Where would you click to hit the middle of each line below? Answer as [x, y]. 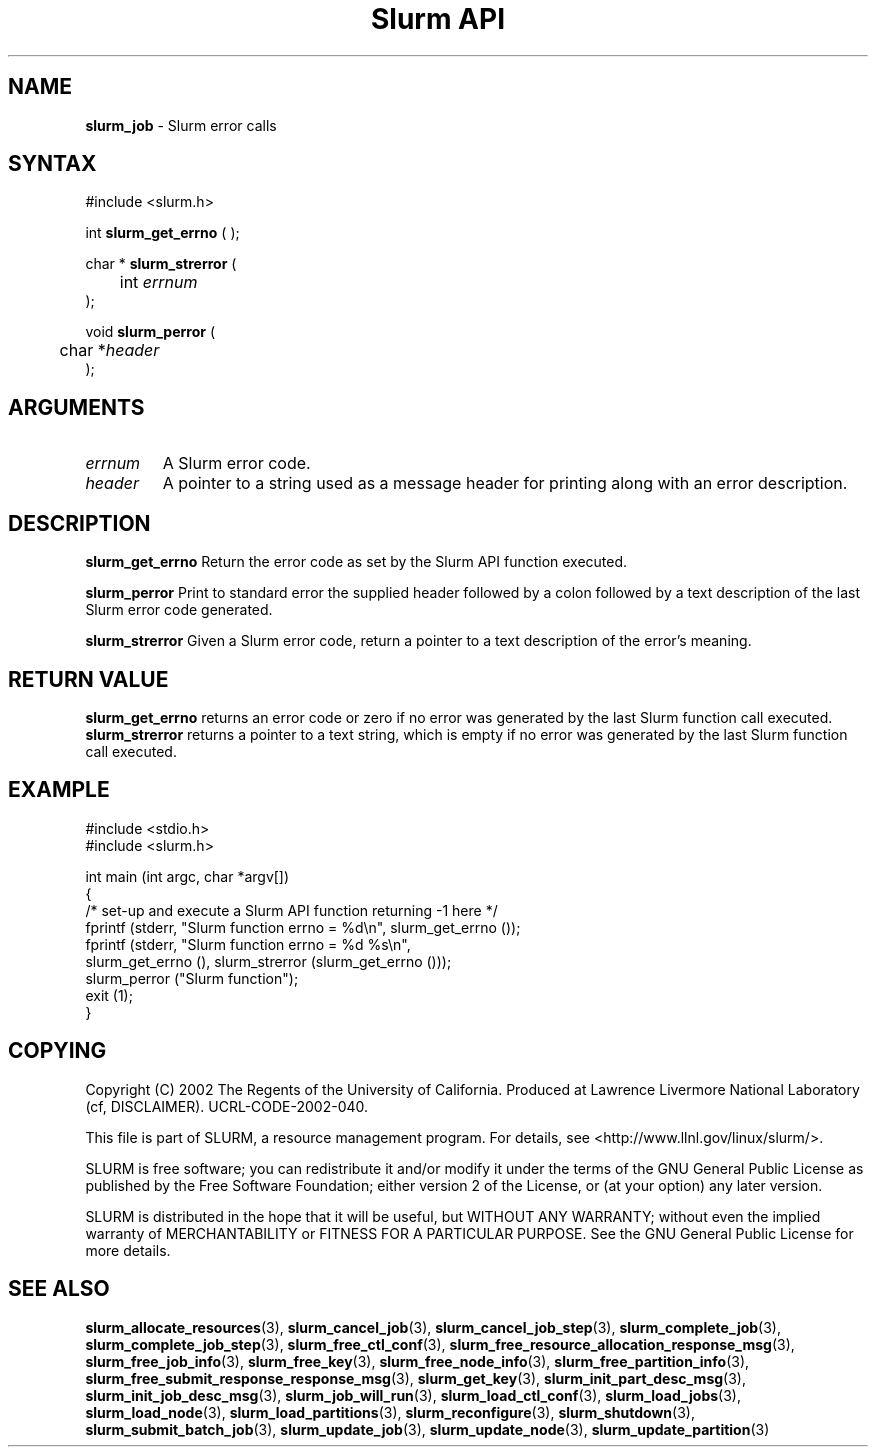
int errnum [158, 282]
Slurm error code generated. [179, 610]
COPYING [57, 1051]
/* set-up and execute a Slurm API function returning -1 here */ [291, 910]
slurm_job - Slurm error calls [181, 125]
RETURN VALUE [88, 679]
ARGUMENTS [76, 407]
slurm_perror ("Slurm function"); [192, 978]
